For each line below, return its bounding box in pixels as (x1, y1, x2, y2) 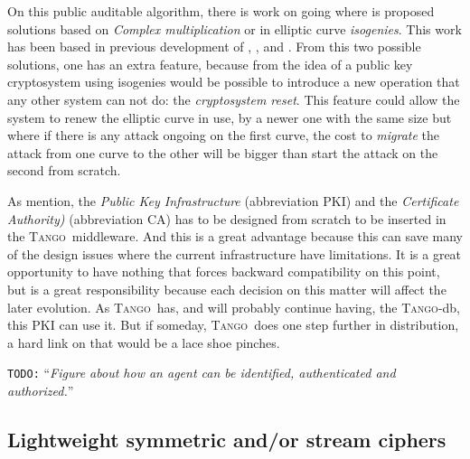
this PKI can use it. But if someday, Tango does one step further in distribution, (7, 315, 459, 334)
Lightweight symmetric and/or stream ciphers (7, 425, 446, 453)
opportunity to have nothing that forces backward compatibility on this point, (7, 262, 440, 281)
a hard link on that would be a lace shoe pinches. (7, 333, 280, 351)
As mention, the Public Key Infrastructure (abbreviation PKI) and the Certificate (7, 191, 459, 210)
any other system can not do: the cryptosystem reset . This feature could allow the (7, 89, 460, 108)
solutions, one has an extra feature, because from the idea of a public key (7, 54, 413, 73)
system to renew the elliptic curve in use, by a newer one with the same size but (7, 108, 452, 126)
